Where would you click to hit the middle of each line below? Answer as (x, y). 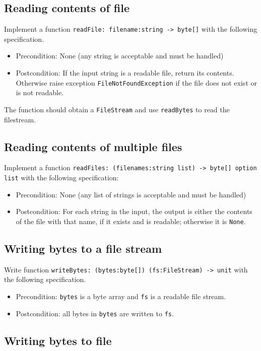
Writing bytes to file (58, 340)
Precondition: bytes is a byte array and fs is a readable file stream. (121, 296)
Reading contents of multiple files (93, 146)
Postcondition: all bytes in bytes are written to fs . (95, 313)
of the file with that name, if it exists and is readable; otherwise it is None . (131, 221)
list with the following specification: (61, 177)
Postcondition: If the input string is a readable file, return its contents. (125, 73)
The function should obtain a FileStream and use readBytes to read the (117, 109)
